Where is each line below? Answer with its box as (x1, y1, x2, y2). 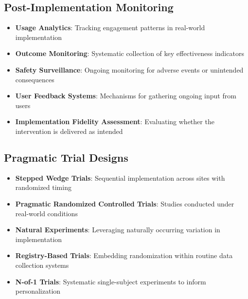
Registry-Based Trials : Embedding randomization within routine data (15, 250, 233, 261)
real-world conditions (15, 208, 78, 218)
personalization (15, 286, 61, 296)
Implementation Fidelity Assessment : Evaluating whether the (15, 116, 214, 127)
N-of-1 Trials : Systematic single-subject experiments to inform (15, 276, 206, 286)
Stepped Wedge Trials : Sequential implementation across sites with (15, 172, 225, 183)
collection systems (15, 260, 69, 270)
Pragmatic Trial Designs (4, 149, 128, 165)
